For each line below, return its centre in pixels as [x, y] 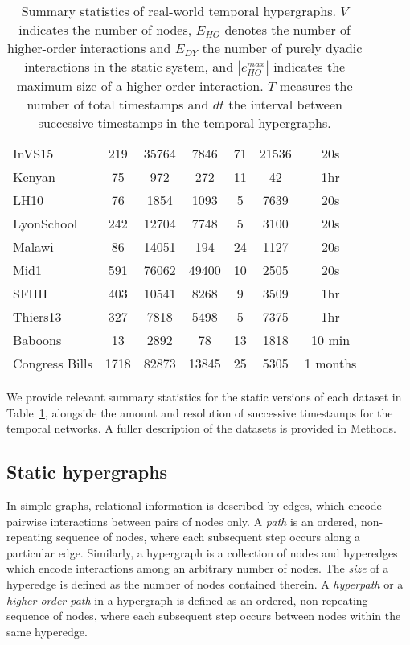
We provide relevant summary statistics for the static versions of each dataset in [204, 396]
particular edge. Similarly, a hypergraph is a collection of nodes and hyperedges [202, 552]
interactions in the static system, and [129, 66]
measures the [316, 86]
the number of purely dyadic [282, 48]
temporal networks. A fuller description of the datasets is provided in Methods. [201, 428]
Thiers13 [37, 316]
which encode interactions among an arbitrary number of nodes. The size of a [198, 568]
